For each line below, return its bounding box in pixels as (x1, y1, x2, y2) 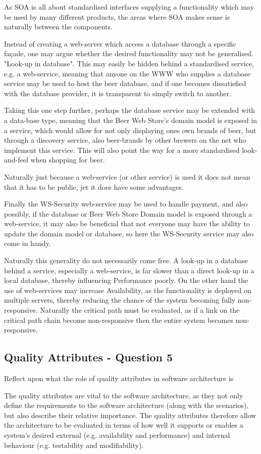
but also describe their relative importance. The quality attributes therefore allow (4, 409, 256, 420)
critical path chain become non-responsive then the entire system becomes (4, 314, 233, 325)
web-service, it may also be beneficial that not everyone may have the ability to (4, 218, 250, 229)
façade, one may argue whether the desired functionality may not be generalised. (4, 48, 253, 59)
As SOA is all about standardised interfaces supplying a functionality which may (4, 2, 254, 12)
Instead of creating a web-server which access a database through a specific (4, 38, 236, 49)
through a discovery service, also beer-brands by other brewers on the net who (4, 135, 246, 145)
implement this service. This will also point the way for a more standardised (4, 144, 240, 155)
